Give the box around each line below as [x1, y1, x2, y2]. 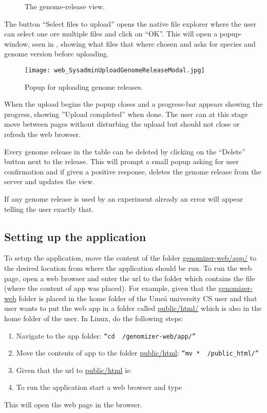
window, [4, 38, 30, 49]
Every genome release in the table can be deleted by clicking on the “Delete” [4, 146, 245, 156]
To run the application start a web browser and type [16, 382, 182, 392]
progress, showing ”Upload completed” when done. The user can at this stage [4, 108, 248, 119]
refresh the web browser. [4, 129, 81, 139]
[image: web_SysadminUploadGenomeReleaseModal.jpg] [25, 66, 205, 74]
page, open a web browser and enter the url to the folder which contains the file [4, 272, 255, 283]
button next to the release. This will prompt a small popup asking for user [4, 156, 239, 167]
